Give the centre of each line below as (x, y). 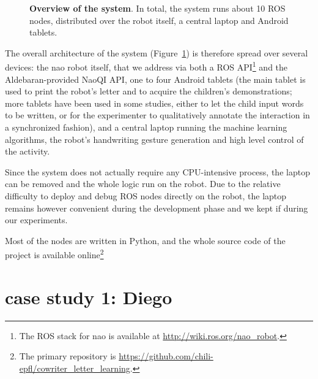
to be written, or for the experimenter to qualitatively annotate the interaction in (157, 115)
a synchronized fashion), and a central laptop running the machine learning (146, 127)
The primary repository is (68, 356)
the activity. (28, 151)
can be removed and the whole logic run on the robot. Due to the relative (143, 184)
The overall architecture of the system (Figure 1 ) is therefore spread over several (157, 52)
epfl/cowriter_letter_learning (75, 368)
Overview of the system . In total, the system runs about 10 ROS (157, 8)
